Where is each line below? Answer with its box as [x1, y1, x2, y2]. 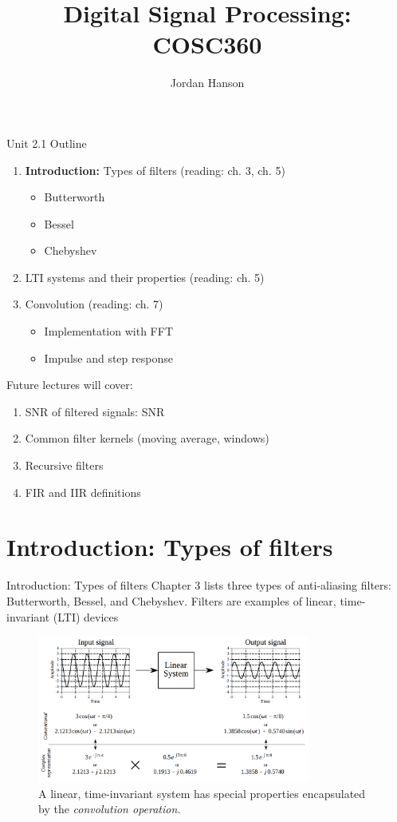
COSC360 [152, 28, 262, 61]
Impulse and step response [44, 349, 173, 366]
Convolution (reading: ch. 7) [25, 296, 163, 312]
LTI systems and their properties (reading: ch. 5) [25, 268, 265, 285]
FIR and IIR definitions [25, 483, 141, 500]
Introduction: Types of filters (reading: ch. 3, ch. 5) [25, 161, 285, 178]
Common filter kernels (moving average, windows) [25, 430, 269, 447]
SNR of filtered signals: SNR [25, 403, 165, 419]
